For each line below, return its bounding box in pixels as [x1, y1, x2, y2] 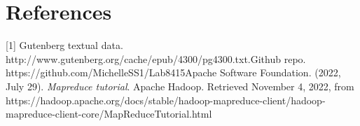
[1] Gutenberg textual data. [6, 38, 123, 52]
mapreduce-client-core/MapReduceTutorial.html [6, 106, 212, 121]
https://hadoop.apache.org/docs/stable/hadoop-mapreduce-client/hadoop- [6, 92, 326, 107]
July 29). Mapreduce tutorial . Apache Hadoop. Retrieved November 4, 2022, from [6, 78, 354, 93]
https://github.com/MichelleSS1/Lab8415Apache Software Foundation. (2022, [6, 65, 341, 80]
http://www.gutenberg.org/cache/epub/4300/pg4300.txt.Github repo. [6, 51, 306, 66]
